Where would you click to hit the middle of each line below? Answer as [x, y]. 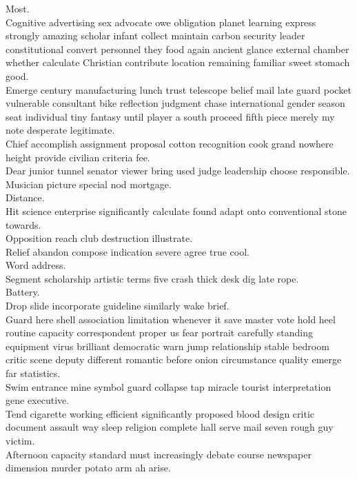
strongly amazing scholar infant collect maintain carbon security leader [155, 35]
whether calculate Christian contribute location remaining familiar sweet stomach [178, 62]
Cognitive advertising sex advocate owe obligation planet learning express [161, 22]
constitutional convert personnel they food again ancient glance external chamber [177, 49]
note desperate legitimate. [60, 130]
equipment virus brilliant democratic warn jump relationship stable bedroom [167, 346]
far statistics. [33, 373]
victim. [20, 440]
